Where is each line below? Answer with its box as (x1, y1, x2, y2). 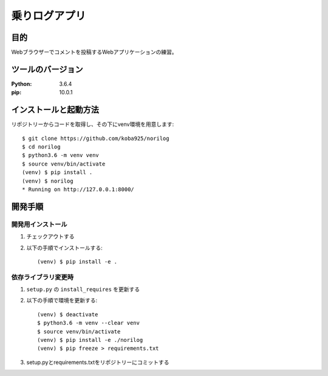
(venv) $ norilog (22, 177, 73, 184)
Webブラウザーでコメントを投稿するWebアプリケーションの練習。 (11, 49, 177, 56)
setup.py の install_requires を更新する (26, 286, 140, 293)
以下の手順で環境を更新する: (26, 297, 98, 304)
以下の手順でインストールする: (26, 244, 103, 251)
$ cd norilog (22, 144, 61, 150)
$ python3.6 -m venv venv (22, 152, 100, 159)
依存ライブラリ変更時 (11, 273, 74, 281)
